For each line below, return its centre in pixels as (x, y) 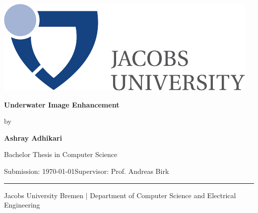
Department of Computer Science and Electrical (163, 195)
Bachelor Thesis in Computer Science (61, 154)
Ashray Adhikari (33, 137)
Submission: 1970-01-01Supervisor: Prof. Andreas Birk (87, 171)
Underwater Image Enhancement (62, 104)
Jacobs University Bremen (44, 195)
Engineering (22, 205)
